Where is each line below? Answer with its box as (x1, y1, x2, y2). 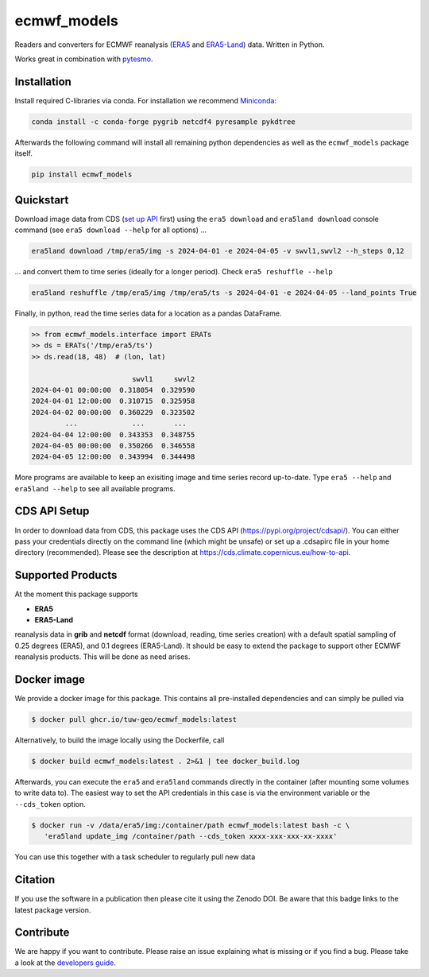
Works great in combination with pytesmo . (14, 54, 153, 64)
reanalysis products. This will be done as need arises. (14, 652, 191, 661)
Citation (14, 873, 56, 886)
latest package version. (14, 905, 91, 914)
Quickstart (14, 193, 69, 207)
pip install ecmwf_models (31, 170, 133, 179)
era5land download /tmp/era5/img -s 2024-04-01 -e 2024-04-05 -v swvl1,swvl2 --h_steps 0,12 (31, 246, 404, 256)
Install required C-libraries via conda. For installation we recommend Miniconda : (14, 95, 277, 105)
